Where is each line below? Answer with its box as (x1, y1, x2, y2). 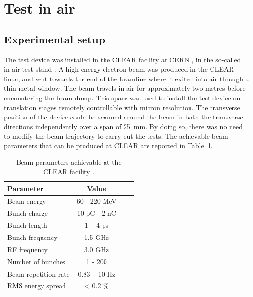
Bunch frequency (7, 232, 58, 242)
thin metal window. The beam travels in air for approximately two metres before (4, 83, 246, 93)
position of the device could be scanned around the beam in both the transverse (4, 112, 243, 122)
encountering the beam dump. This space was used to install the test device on (4, 92, 241, 102)
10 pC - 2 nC (77, 208, 116, 218)
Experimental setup (4, 31, 105, 46)
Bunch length (7, 220, 47, 230)
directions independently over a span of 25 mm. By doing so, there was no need (4, 121, 243, 131)
